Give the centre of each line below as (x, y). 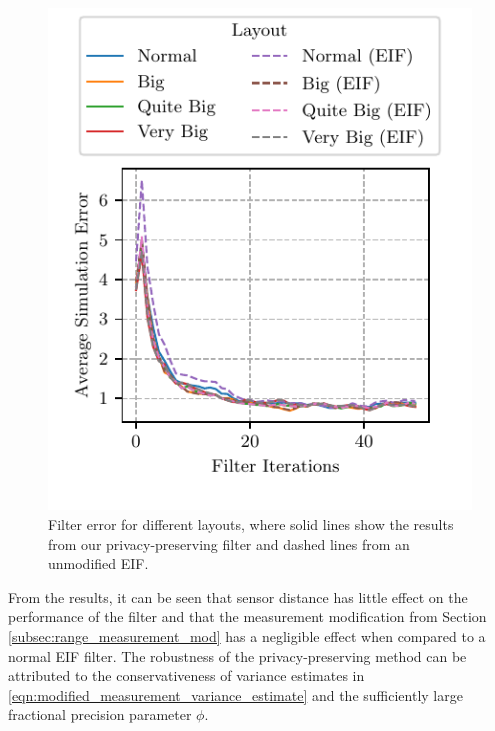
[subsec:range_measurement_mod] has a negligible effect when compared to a (247, 636)
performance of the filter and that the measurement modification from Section (247, 616)
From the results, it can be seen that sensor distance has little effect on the (238, 596)
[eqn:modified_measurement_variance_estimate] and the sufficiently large (235, 694)
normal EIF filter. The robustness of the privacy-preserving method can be (237, 655)
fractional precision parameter (100, 714)
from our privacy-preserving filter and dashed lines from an (229, 543)
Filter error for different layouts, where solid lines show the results (251, 524)
